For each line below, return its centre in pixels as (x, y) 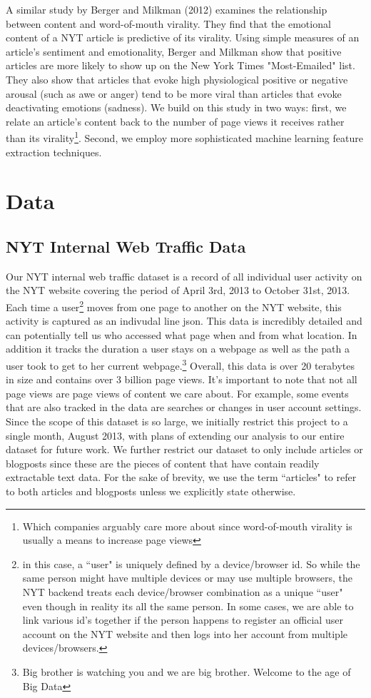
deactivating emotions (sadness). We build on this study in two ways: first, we (176, 107)
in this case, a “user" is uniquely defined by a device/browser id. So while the (191, 563)
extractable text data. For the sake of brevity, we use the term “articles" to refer (181, 477)
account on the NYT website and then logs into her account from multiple (185, 633)
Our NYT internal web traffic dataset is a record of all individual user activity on (184, 276)
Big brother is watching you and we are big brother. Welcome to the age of (187, 671)
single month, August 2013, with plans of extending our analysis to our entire (175, 435)
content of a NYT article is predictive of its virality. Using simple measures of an (183, 37)
